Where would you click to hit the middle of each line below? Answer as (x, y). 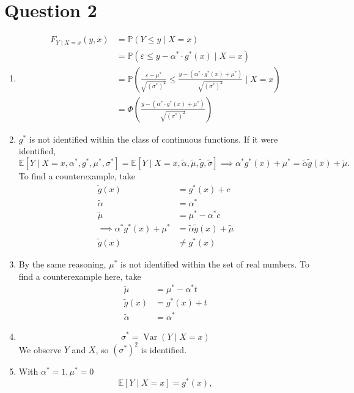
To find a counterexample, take (77, 175)
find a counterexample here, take (80, 276)
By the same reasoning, (62, 264)
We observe (40, 349)
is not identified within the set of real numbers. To (215, 264)
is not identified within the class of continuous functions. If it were (153, 139)
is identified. (164, 349)
